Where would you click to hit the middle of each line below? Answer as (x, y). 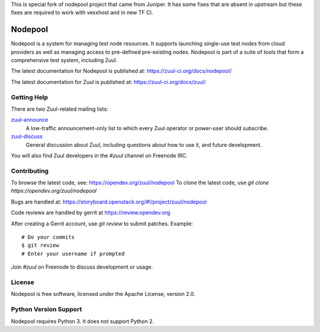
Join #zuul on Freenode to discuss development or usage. (82, 267)
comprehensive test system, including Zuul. (64, 60)
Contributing (30, 170)
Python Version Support (47, 310)
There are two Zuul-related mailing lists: (60, 109)
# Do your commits (48, 237)
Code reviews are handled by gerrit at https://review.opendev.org (91, 212)
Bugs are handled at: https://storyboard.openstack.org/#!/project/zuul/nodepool (109, 202)
